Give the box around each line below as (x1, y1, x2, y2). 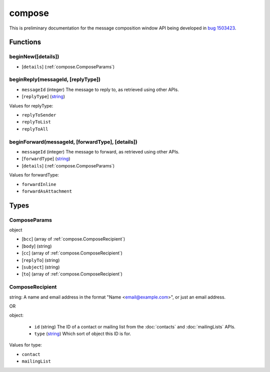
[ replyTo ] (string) (21, 257, 60, 263)
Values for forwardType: (9, 172, 59, 178)
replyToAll (21, 126, 48, 132)
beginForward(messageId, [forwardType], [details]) (9, 138, 137, 145)
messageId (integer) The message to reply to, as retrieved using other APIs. (21, 86, 179, 92)
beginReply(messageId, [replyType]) (9, 76, 101, 83)
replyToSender (21, 112, 56, 118)
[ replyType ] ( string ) (21, 93, 65, 99)
